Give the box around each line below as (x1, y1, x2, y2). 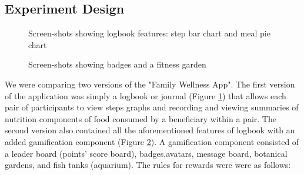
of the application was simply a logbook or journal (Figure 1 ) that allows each (5, 89, 286, 102)
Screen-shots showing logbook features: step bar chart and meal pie (28, 27, 270, 39)
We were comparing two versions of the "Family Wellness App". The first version (5, 78, 295, 90)
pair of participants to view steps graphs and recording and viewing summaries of (5, 101, 299, 113)
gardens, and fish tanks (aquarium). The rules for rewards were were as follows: (5, 159, 291, 171)
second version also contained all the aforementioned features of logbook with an (5, 124, 295, 136)
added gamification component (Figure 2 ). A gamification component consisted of (5, 135, 299, 147)
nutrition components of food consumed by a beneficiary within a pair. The (5, 112, 276, 124)
